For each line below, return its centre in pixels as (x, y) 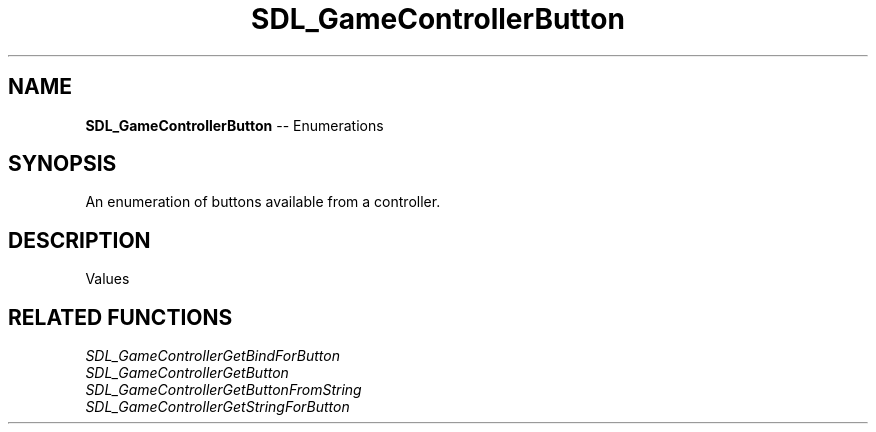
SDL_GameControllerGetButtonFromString (223, 390)
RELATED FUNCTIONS (120, 317)
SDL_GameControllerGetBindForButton (212, 356)
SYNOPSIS (62, 164)
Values (107, 279)
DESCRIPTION (79, 240)
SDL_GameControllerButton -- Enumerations (234, 125)
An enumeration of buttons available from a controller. (263, 202)
